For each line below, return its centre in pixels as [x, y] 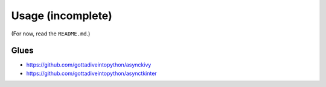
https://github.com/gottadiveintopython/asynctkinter [91, 73]
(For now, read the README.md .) [51, 34]
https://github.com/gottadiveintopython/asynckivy [89, 65]
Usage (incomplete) [62, 16]
